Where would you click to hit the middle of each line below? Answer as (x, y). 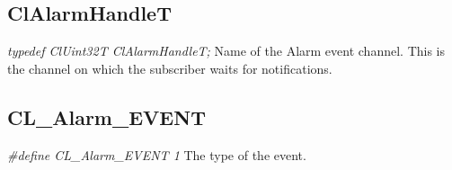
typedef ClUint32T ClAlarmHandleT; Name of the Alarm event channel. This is (226, 51)
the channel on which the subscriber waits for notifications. (170, 68)
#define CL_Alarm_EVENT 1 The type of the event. (157, 154)
